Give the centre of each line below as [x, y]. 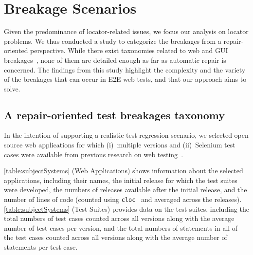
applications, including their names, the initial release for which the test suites [121, 180]
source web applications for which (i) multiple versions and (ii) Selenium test [120, 145]
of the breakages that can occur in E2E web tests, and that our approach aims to [125, 79]
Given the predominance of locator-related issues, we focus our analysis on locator [126, 31]
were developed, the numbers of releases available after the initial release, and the [126, 190]
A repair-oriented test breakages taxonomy [115, 115]
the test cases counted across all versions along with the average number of [116, 237]
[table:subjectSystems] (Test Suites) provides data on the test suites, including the [126, 209]
